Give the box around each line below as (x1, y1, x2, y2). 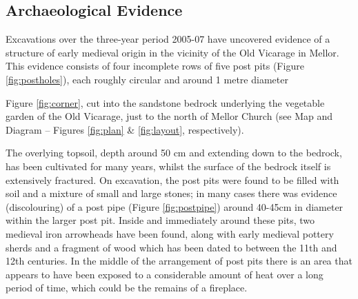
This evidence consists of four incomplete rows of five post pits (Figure (6, 59, 304, 73)
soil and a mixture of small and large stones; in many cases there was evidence (6, 186, 337, 200)
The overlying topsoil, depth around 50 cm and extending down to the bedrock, (6, 145, 342, 160)
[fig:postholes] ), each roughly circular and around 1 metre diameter (6, 72, 288, 86)
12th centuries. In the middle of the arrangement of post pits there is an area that (6, 254, 352, 268)
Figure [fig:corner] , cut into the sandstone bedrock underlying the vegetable (6, 95, 325, 110)
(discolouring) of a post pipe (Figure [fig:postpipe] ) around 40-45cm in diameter (6, 199, 344, 214)
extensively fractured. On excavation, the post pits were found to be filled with (6, 172, 339, 187)
